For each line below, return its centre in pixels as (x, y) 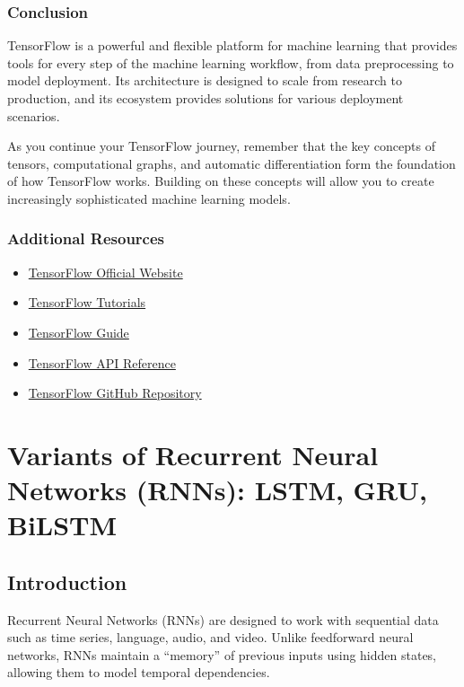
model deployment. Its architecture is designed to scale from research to (205, 80)
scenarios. (34, 115)
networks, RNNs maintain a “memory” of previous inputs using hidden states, (222, 654)
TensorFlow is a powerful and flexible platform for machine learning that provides (232, 45)
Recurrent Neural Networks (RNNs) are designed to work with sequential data (223, 619)
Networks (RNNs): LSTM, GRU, (217, 490)
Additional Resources (86, 238)
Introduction (67, 581)
